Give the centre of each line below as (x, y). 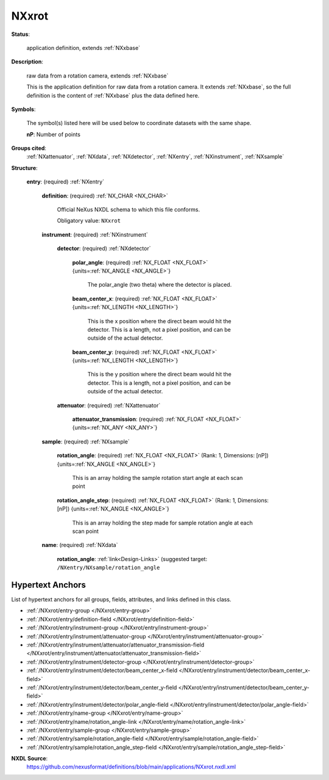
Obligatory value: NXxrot (89, 221)
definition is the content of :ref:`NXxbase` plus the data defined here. (113, 95)
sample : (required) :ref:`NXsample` (86, 442)
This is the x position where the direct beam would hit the (159, 321)
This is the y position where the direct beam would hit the (159, 374)
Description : (27, 62)
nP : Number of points (53, 134)
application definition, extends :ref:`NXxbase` (83, 48)
